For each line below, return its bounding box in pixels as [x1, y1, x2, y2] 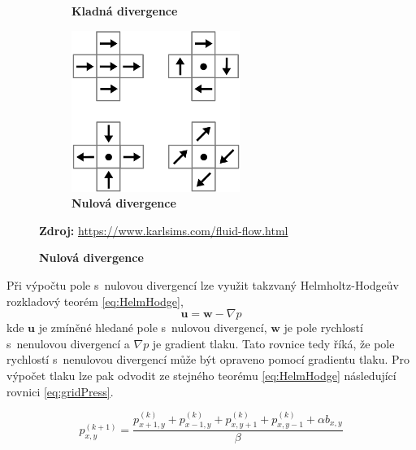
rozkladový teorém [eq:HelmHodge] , [6, 292, 184, 309]
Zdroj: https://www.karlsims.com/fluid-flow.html [39, 221, 288, 238]
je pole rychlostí [284, 319, 363, 336]
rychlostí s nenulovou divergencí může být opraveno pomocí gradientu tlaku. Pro [6, 351, 410, 368]
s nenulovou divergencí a [6, 334, 130, 352]
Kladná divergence [71, 2, 178, 19]
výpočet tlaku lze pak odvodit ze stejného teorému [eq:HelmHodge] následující [6, 366, 396, 383]
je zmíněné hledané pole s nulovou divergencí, [38, 319, 267, 336]
